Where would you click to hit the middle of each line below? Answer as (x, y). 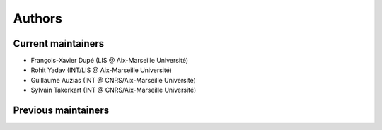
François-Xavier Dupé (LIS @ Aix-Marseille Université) (110, 61)
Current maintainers (59, 43)
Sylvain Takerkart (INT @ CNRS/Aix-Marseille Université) (114, 90)
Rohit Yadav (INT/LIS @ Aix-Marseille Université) (102, 70)
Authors (38, 18)
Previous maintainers (61, 111)
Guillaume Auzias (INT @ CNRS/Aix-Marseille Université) (113, 80)
